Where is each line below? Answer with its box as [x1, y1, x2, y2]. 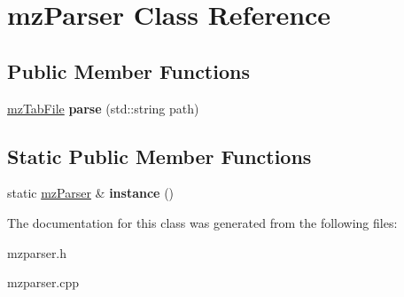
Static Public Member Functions [7, 142, 312, 169]
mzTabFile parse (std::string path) [7, 98, 199, 117]
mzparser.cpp [7, 273, 80, 292]
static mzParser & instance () [7, 184, 175, 202]
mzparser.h [7, 243, 67, 262]
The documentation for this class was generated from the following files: [7, 213, 398, 231]
